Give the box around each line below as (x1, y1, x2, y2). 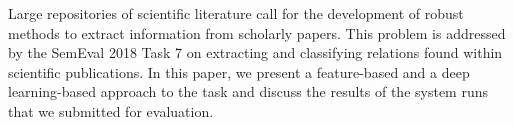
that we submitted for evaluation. (8, 100, 214, 121)
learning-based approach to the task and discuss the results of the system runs (8, 81, 489, 102)
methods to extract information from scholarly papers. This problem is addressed (8, 22, 506, 43)
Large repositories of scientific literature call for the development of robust (8, 3, 464, 23)
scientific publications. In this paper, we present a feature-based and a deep (8, 61, 470, 82)
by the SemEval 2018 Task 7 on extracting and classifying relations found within (8, 42, 503, 63)
